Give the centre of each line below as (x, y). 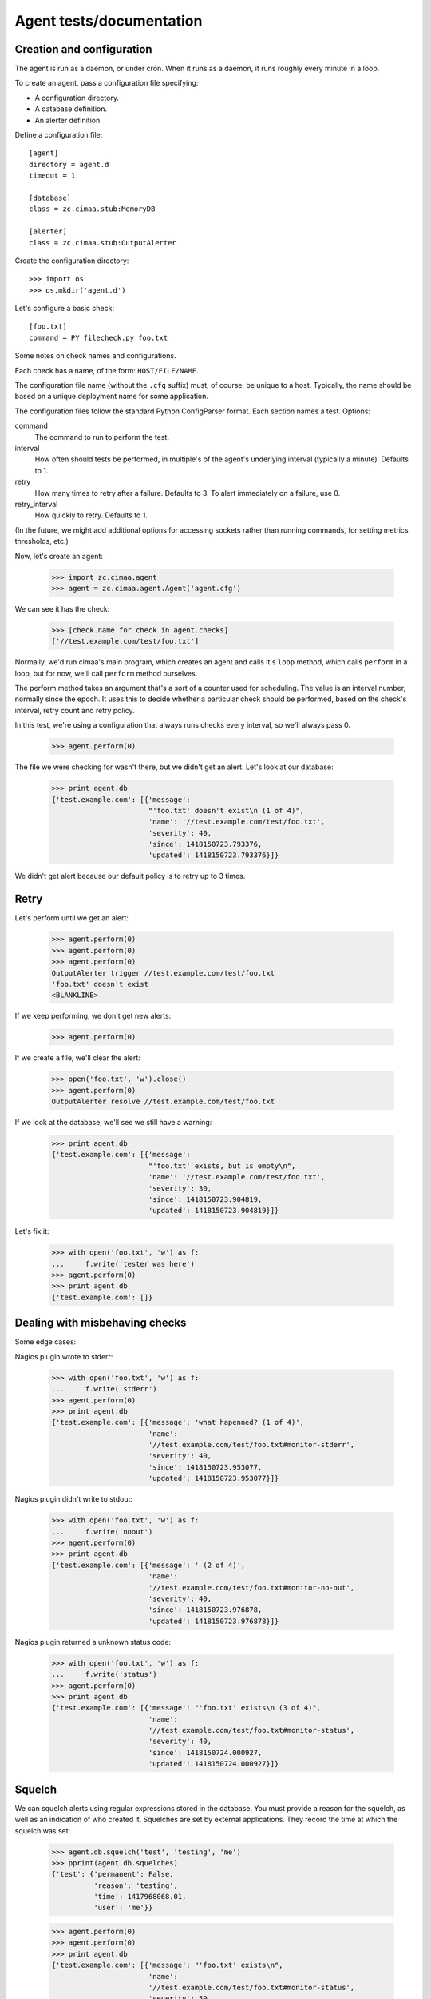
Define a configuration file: (59, 135)
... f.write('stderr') (104, 1389)
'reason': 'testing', (136, 1885)
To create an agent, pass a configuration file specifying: (107, 83)
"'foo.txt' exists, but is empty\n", (222, 1166)
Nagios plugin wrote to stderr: (64, 1356)
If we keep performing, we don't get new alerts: (93, 1016)
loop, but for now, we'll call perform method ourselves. (106, 673)
